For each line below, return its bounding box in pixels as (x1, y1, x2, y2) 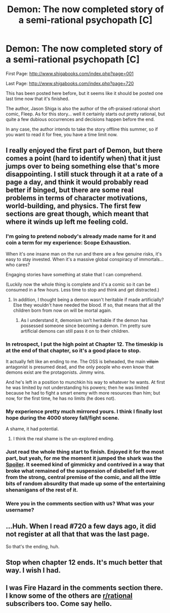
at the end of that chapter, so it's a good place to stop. (6, 347, 141, 354)
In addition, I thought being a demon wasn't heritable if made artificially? (13, 296, 164, 303)
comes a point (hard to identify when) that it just (6, 154, 161, 163)
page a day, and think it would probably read (6, 178, 149, 186)
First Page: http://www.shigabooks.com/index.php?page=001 (6, 70, 134, 77)
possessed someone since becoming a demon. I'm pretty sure (20, 322, 151, 329)
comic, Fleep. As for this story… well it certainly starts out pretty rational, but (6, 111, 165, 117)
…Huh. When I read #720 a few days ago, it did (6, 522, 156, 531)
